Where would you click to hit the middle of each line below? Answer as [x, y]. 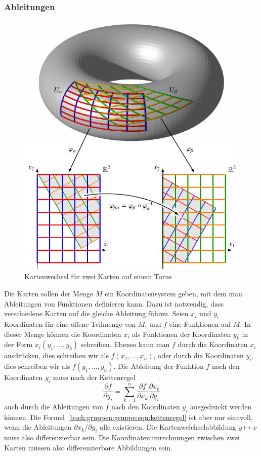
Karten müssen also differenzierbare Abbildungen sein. [88, 447]
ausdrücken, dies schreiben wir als [56, 355]
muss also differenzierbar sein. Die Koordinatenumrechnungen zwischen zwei [122, 438]
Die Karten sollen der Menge [49, 293]
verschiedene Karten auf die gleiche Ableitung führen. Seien [96, 313]
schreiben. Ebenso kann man [125, 344]
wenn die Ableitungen [38, 427]
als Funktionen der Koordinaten [182, 334]
